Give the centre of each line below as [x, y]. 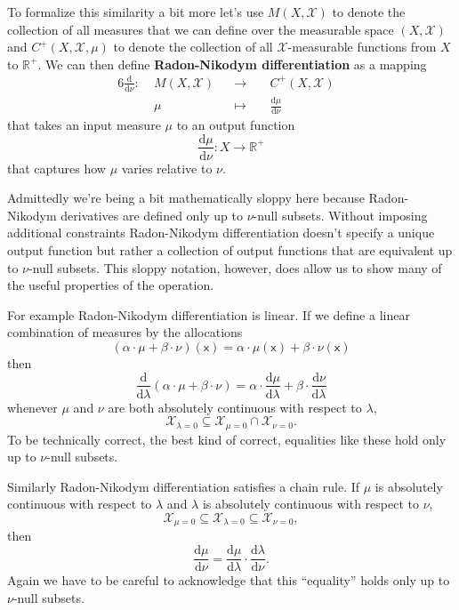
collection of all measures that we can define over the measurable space [201, 29]
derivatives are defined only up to [152, 215]
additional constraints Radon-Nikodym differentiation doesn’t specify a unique [221, 233]
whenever [32, 407]
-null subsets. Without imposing [340, 215]
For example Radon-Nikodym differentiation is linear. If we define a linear [209, 314]
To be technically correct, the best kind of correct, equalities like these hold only [227, 439]
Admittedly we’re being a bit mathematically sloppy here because [186, 198]
